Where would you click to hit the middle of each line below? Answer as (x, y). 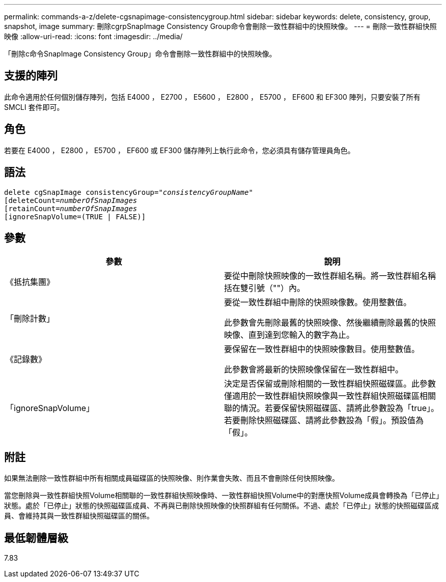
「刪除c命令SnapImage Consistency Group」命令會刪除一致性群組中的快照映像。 (140, 54)
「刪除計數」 (30, 319)
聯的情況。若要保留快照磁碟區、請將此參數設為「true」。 (332, 408)
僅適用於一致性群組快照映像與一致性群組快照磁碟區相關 (330, 396)
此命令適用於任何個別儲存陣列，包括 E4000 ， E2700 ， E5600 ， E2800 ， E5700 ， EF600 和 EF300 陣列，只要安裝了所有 (212, 97)
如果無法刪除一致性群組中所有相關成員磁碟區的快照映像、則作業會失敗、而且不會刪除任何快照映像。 (172, 478)
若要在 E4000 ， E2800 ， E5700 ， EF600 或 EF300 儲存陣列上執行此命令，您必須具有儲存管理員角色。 (179, 150)
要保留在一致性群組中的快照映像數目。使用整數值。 (322, 349)
